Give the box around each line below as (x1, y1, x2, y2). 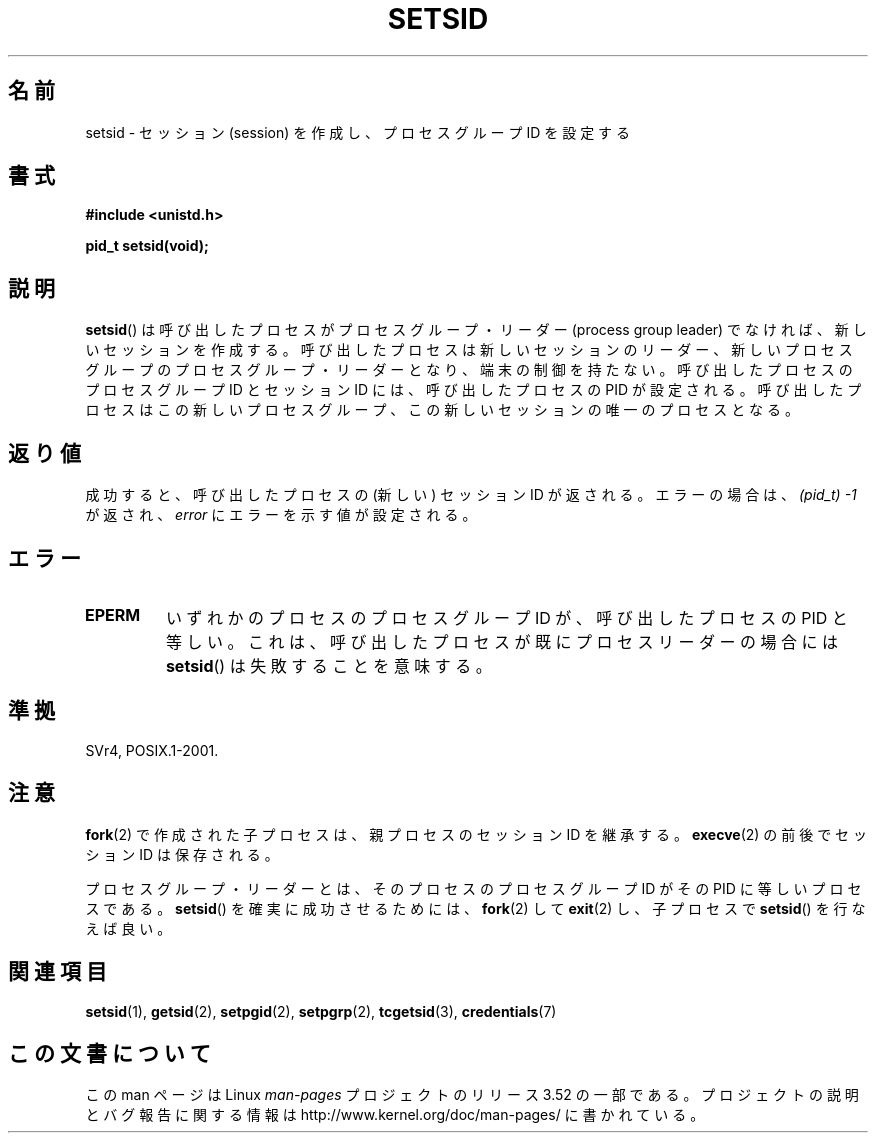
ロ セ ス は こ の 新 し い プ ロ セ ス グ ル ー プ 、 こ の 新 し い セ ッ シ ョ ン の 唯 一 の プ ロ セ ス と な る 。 (85, 401, 799, 419)
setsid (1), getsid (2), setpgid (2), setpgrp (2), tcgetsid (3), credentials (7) (85, 1002, 557, 1020)
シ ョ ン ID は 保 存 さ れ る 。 (85, 845, 279, 863)
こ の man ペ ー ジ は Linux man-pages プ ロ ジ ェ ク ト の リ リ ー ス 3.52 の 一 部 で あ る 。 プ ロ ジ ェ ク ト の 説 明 (85, 1086, 859, 1104)
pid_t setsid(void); (85, 237, 209, 255)
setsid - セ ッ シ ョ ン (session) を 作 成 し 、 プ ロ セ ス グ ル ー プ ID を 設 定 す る (85, 123, 631, 141)
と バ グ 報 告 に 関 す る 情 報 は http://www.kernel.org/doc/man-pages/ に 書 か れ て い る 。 (85, 1106, 705, 1124)
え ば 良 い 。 (85, 919, 172, 937)
